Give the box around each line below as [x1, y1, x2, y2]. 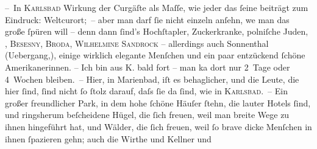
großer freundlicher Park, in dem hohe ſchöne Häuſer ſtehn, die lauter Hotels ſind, [5, 96, 311, 109]
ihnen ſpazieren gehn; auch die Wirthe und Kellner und [5, 132, 212, 145]
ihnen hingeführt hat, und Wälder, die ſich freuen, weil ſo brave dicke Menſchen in [5, 120, 312, 133]
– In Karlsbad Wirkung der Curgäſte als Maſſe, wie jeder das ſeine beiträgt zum [5, 1, 308, 13]
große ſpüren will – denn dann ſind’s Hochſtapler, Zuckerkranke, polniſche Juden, [5, 25, 308, 38]
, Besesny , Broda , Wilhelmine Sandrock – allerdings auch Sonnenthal [5, 36, 269, 49]
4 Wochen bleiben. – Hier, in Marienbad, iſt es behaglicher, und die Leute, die [5, 72, 299, 85]
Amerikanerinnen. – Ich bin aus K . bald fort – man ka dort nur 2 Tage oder [5, 60, 290, 73]
